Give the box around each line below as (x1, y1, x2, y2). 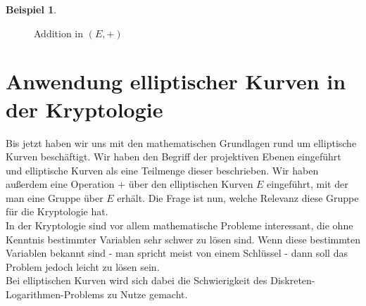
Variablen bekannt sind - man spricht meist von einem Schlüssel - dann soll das (6, 246, 348, 260)
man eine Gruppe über (6, 190, 103, 205)
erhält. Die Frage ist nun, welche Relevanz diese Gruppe (117, 190, 359, 205)
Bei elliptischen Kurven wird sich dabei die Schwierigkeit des (6, 273, 267, 288)
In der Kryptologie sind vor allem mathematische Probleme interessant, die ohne (6, 218, 353, 233)
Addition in (34, 25, 84, 40)
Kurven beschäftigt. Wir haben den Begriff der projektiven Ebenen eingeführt (6, 149, 341, 164)
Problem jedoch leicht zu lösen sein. (6, 259, 160, 274)
